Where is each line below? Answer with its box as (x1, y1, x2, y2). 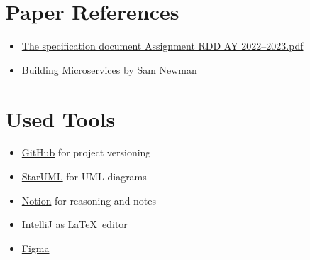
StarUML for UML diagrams (21, 169, 147, 184)
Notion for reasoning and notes (21, 193, 157, 207)
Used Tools (5, 104, 116, 133)
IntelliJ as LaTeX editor (21, 217, 128, 232)
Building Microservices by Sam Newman (21, 62, 197, 77)
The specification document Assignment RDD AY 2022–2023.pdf (21, 38, 304, 53)
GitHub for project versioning (21, 145, 151, 160)
